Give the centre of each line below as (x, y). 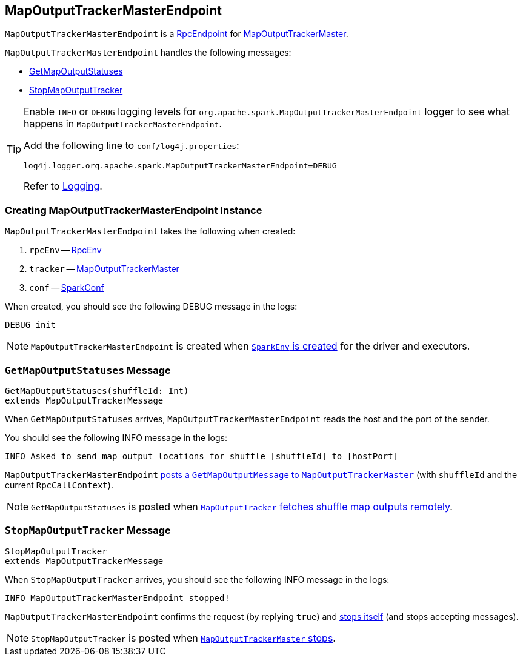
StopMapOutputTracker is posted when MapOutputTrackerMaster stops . (183, 638)
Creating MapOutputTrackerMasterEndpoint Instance (134, 210)
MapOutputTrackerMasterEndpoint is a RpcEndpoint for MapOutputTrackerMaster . (177, 34)
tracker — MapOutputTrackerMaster (104, 269)
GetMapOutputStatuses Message (88, 370)
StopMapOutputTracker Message (88, 530)
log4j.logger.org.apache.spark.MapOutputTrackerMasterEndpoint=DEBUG (180, 166)
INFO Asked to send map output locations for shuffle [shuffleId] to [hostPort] (202, 456)
